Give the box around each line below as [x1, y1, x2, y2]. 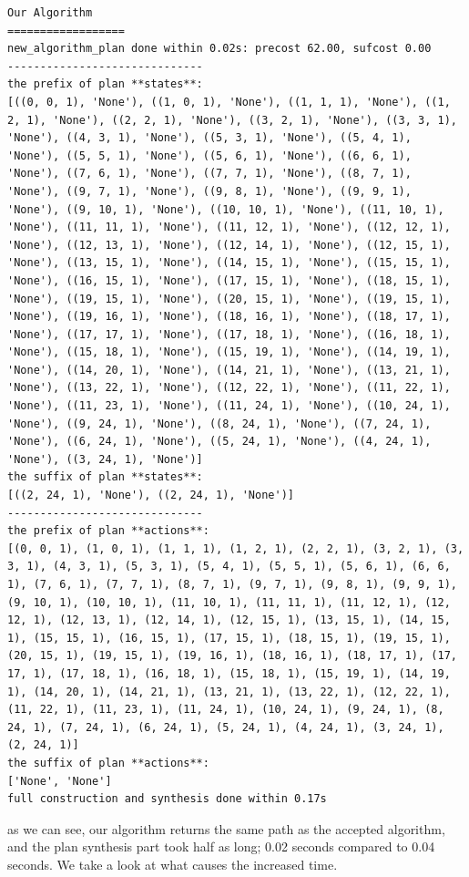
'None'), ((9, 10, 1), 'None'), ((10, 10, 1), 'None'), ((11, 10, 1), [7, 202, 444, 216]
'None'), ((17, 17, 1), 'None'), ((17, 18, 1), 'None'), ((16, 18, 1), [7, 327, 451, 341]
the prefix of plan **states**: [7, 77, 203, 91]
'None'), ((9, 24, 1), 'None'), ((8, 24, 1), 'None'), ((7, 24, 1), [7, 417, 432, 430]
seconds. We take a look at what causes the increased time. [7, 854, 338, 873]
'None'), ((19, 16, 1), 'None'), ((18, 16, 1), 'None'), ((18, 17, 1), [7, 310, 451, 324]
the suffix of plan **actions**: [7, 756, 209, 769]
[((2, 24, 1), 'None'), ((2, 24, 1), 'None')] [7, 489, 294, 502]
